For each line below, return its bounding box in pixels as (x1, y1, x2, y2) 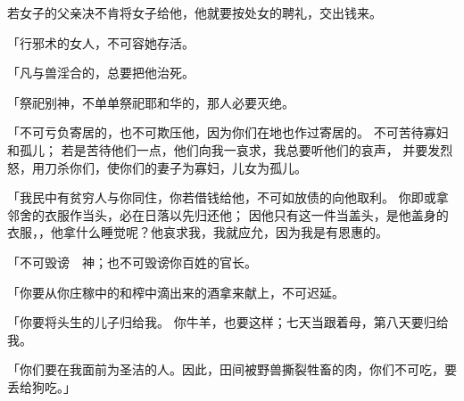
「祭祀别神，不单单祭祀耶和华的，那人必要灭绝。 (7, 93, 294, 111)
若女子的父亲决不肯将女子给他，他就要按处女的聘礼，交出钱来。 (7, 4, 382, 21)
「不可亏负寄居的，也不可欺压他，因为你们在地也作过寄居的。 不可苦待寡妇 (7, 123, 449, 142)
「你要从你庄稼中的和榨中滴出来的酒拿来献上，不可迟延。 (7, 282, 344, 301)
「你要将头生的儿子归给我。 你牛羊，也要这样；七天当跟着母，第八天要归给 (7, 313, 449, 331)
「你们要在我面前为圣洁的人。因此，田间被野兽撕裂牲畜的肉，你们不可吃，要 (7, 360, 457, 379)
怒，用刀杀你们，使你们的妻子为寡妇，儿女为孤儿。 (7, 158, 307, 176)
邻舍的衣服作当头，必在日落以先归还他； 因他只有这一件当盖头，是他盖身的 (7, 205, 449, 224)
